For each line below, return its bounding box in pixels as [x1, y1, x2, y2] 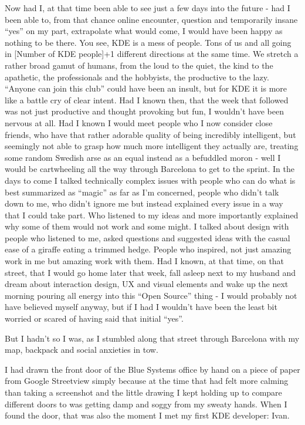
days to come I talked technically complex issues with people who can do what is [5, 174, 296, 186]
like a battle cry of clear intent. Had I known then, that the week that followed [5, 93, 289, 106]
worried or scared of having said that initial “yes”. [5, 312, 184, 325]
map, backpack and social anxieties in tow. [5, 343, 158, 356]
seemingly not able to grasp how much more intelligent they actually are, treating [5, 140, 299, 152]
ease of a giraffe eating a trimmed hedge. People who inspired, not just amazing [5, 243, 292, 255]
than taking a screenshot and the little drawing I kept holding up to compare [5, 386, 282, 398]
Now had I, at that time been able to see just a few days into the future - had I [5, 2, 290, 14]
